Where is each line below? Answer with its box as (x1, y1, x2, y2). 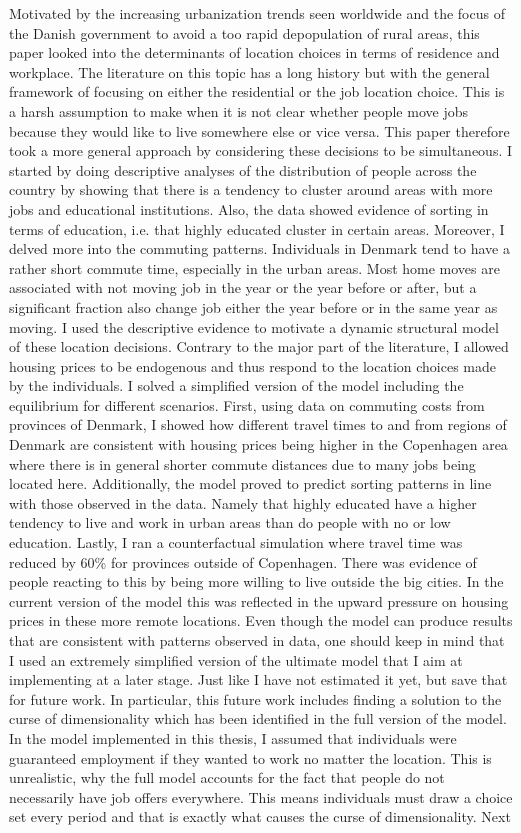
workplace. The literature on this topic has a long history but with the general (9, 61, 490, 82)
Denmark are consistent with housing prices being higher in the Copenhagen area (9, 434, 508, 455)
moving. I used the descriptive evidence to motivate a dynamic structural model (9, 316, 499, 337)
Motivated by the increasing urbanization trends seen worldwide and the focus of (9, 3, 505, 23)
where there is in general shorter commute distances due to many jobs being (9, 453, 476, 474)
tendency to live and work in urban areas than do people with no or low (9, 512, 451, 533)
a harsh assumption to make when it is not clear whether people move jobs (9, 100, 468, 121)
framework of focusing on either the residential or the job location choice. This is (9, 81, 505, 102)
